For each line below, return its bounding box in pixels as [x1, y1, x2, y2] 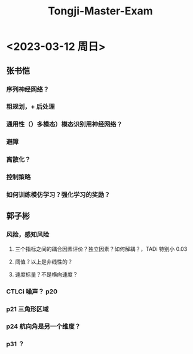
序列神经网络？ [6, 85, 50, 94]
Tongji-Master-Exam [47, 4, 154, 18]
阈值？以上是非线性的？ [14, 258, 73, 265]
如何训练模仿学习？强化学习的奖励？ [6, 191, 111, 199]
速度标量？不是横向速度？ [14, 271, 78, 278]
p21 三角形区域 [6, 305, 49, 313]
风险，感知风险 [6, 230, 50, 239]
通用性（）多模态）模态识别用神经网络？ [6, 120, 122, 128]
